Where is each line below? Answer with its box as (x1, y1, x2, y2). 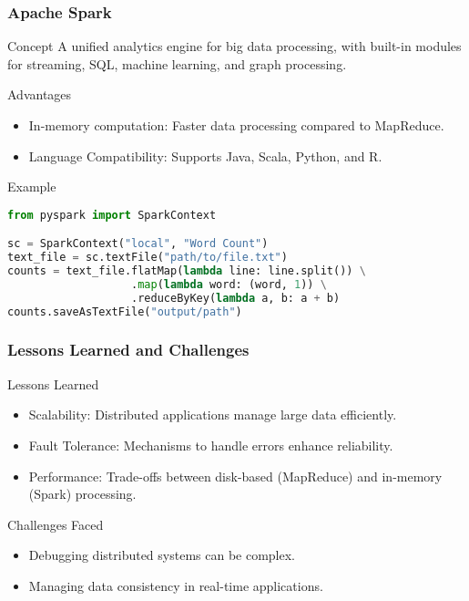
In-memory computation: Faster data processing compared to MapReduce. (28, 116, 444, 134)
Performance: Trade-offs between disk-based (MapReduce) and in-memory (28, 466, 443, 485)
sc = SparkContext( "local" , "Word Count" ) (7, 237, 269, 251)
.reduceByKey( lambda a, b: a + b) (131, 291, 341, 305)
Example (7, 177, 56, 196)
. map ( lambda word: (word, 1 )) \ (131, 277, 327, 291)
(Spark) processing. (28, 484, 137, 503)
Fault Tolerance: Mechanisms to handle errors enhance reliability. (28, 435, 393, 454)
